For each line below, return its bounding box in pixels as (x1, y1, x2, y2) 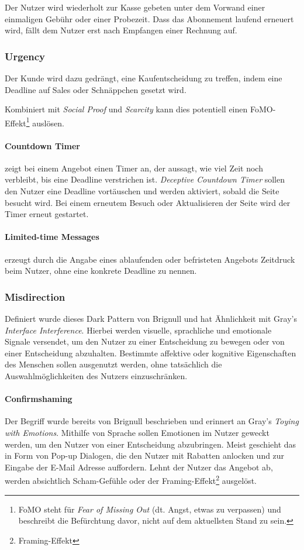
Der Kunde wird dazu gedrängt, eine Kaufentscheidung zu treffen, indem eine (5, 72, 282, 84)
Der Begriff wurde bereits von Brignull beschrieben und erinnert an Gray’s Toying (5, 415, 299, 427)
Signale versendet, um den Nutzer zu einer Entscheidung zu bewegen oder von (5, 335, 285, 348)
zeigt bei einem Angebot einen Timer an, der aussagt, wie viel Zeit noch (5, 161, 263, 174)
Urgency (5, 49, 46, 63)
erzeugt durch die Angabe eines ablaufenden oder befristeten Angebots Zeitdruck (5, 253, 295, 265)
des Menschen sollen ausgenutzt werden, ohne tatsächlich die (5, 358, 222, 370)
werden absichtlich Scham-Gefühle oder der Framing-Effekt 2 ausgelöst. (5, 473, 257, 486)
